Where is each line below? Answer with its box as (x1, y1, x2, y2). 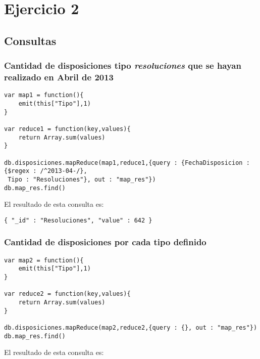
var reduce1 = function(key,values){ (4, 125, 131, 132)
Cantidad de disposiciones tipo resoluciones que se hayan (4, 59, 241, 72)
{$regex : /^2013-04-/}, (4, 167, 87, 175)
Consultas (4, 32, 57, 48)
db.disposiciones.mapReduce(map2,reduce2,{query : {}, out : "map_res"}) (4, 324, 257, 331)
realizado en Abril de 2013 (4, 71, 114, 83)
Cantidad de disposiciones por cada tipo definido (4, 236, 206, 248)
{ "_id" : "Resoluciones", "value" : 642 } (4, 216, 152, 224)
